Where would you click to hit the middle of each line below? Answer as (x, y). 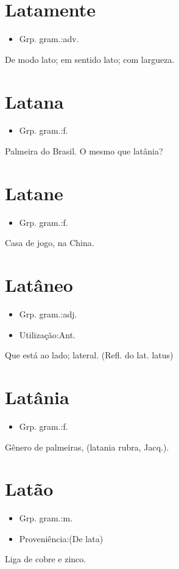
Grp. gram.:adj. (48, 314)
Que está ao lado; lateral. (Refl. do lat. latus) (89, 355)
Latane (34, 193)
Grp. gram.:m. (46, 518)
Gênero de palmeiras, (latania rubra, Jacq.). (87, 447)
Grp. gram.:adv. (49, 39)
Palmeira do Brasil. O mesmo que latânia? (84, 151)
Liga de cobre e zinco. (46, 559)
